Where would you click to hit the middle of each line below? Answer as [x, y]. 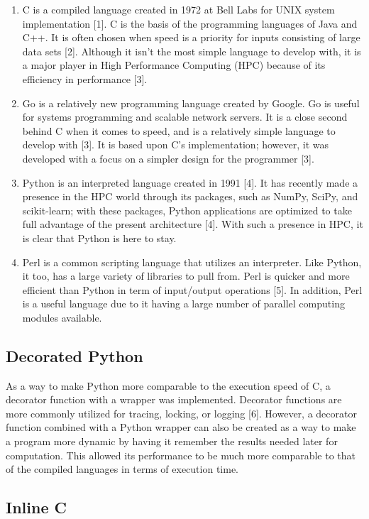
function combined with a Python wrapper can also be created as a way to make [181, 427]
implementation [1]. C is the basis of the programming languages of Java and [190, 23]
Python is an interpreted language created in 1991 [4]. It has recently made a [190, 182]
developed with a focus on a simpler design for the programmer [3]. [168, 158]
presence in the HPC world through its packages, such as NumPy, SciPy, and [190, 196]
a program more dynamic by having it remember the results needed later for [172, 441]
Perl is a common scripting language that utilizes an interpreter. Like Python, [192, 262]
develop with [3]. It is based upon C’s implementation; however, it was [176, 144]
